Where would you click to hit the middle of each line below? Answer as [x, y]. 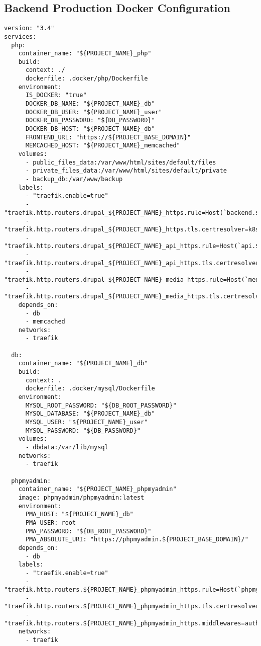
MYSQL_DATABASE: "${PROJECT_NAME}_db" [90, 414]
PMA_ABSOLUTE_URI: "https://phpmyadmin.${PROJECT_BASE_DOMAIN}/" [137, 540]
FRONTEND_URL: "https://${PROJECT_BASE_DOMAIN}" [108, 137]
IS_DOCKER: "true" [56, 95]
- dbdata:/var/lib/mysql [67, 448]
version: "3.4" [29, 28]
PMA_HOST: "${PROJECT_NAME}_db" [79, 514]
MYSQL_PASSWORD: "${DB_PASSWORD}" [83, 430]
